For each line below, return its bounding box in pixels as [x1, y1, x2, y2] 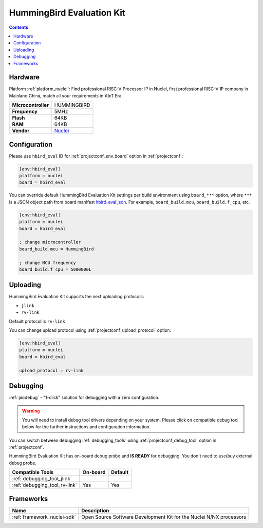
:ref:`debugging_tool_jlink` [12, 475, 72, 482]
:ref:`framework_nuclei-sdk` [12, 513, 76, 520]
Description [81, 507, 109, 514]
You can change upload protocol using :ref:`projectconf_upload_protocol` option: [9, 327, 171, 333]
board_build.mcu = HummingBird [19, 246, 94, 252]
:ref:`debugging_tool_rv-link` [12, 482, 77, 489]
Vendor [12, 127, 30, 134]
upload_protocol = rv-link [19, 368, 84, 373]
